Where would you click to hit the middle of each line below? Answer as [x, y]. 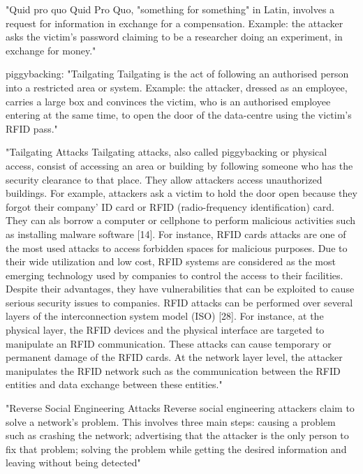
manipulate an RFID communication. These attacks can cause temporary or [169, 343]
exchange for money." [51, 50]
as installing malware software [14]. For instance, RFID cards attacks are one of [176, 234]
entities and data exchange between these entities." [114, 384]
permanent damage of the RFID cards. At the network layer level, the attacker [174, 357]
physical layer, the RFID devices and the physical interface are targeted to [165, 330]
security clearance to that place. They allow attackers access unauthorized [164, 179]
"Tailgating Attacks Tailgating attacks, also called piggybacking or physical [166, 152]
